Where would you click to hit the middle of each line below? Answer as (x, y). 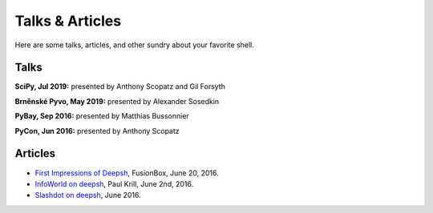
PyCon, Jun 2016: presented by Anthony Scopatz (97, 131)
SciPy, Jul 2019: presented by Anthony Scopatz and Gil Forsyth (120, 86)
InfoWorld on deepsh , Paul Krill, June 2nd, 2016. (114, 183)
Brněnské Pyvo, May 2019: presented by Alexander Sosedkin (117, 101)
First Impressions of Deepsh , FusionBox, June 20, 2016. (127, 173)
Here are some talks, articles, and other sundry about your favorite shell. (134, 45)
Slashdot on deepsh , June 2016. (88, 195)
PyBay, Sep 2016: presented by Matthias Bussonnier (102, 116)
